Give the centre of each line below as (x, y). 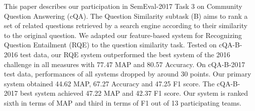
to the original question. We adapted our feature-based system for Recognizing (123, 35)
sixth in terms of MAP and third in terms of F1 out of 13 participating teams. (123, 102)
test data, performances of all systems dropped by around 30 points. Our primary (128, 74)
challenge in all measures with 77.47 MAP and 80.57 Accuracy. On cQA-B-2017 (125, 64)
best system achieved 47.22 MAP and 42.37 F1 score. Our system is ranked (134, 93)
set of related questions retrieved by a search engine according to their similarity (126, 25)
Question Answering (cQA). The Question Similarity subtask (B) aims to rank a (126, 16)
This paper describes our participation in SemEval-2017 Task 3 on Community (123, 6)
